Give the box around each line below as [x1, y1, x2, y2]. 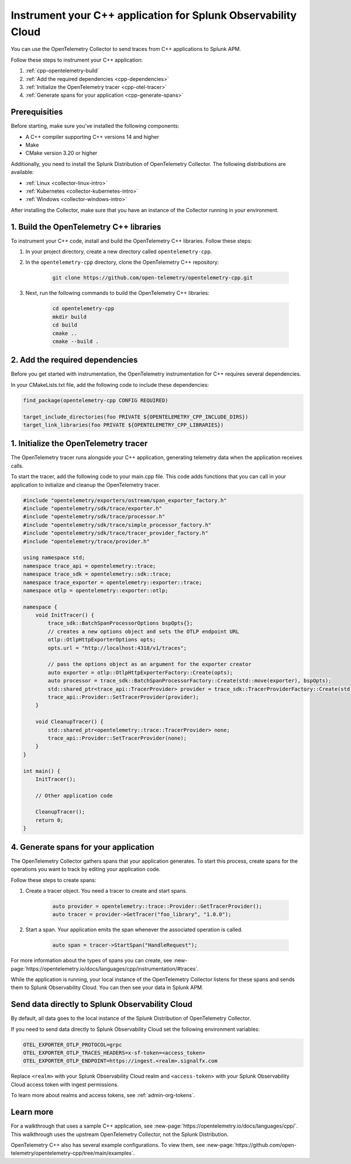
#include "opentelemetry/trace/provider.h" [23, 538, 150, 544]
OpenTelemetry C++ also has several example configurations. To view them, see [11, 1141, 205, 1148]
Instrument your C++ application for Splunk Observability [11, 9, 297, 22]
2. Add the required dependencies [11, 355, 138, 365]
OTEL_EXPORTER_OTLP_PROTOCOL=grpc [23, 1041, 122, 1048]
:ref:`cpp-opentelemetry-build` [25, 67, 99, 74]
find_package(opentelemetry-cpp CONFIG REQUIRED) [23, 397, 168, 404]
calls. [11, 462, 24, 469]
